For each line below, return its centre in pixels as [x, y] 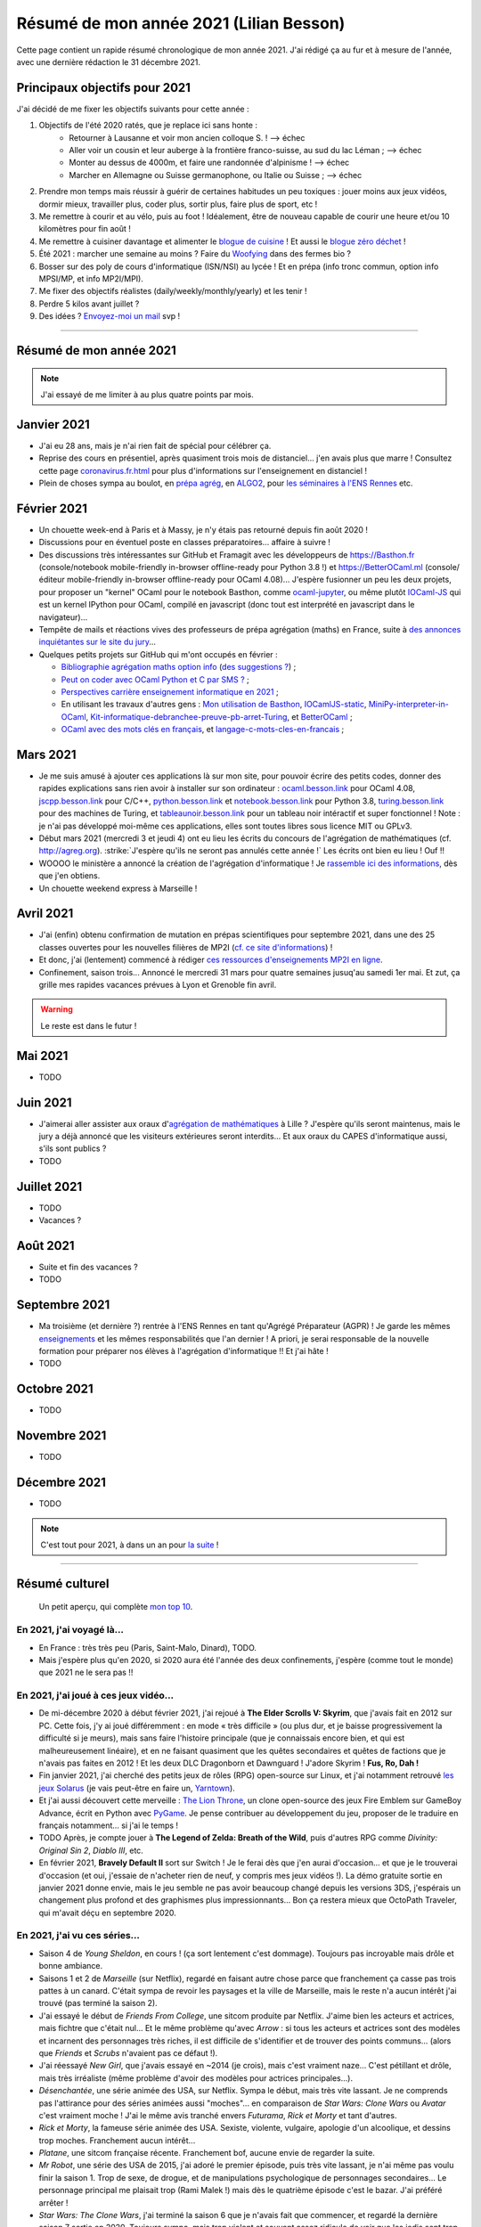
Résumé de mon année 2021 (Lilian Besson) [181, 23]
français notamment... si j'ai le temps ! [108, 1825]
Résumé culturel [63, 1583]
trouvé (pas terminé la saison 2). [98, 2003]
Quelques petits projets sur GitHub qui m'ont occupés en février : [158, 654]
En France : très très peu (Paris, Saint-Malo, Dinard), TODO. [148, 1647]
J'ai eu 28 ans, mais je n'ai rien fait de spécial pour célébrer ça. [155, 445]
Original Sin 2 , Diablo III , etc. [91, 1850]
